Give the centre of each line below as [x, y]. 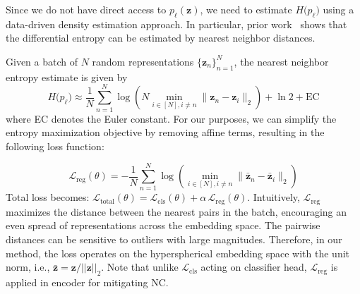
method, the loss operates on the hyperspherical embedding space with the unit [178, 253]
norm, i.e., [28, 267]
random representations [143, 61]
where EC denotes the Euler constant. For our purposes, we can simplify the [171, 118]
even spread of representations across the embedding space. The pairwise [163, 225]
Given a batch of [42, 61]
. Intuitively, [274, 197]
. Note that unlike [140, 267]
